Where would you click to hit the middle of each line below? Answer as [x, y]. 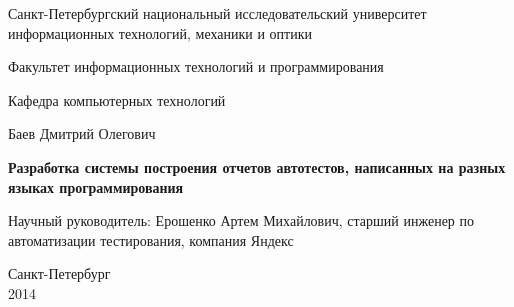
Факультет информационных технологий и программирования [196, 66]
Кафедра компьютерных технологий [117, 99]
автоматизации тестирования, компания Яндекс [151, 239]
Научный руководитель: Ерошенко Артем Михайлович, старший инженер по [241, 220]
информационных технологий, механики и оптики [160, 32]
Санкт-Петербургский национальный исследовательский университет [217, 13]
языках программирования [96, 186]
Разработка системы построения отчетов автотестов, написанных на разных [257, 166]
